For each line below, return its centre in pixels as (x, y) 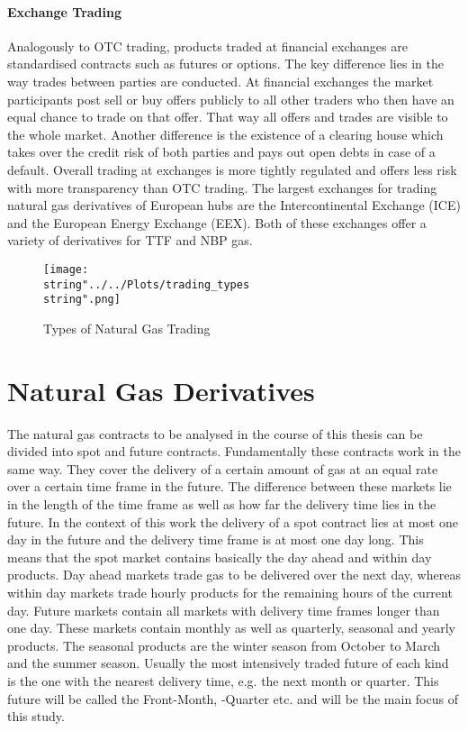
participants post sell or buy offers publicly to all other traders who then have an (231, 99)
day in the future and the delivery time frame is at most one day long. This (216, 539)
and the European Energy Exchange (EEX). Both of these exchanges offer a (217, 222)
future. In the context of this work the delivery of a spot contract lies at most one (233, 521)
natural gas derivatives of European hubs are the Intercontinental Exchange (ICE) (234, 205)
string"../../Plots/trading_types (147, 284)
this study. (36, 716)
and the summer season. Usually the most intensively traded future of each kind (228, 663)
